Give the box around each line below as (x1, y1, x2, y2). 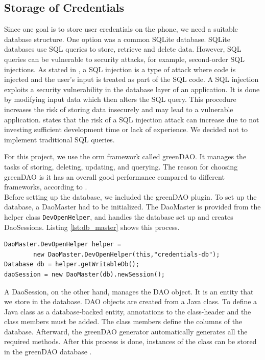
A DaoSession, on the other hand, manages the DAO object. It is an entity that (4, 286, 254, 297)
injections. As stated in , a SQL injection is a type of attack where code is (4, 63, 236, 74)
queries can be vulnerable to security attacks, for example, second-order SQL (4, 53, 245, 64)
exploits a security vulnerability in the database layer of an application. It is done (4, 83, 260, 94)
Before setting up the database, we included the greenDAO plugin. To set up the (4, 191, 257, 202)
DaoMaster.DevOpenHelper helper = (4, 241, 122, 248)
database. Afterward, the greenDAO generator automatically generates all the (4, 326, 248, 336)
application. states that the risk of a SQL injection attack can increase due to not (4, 114, 259, 124)
